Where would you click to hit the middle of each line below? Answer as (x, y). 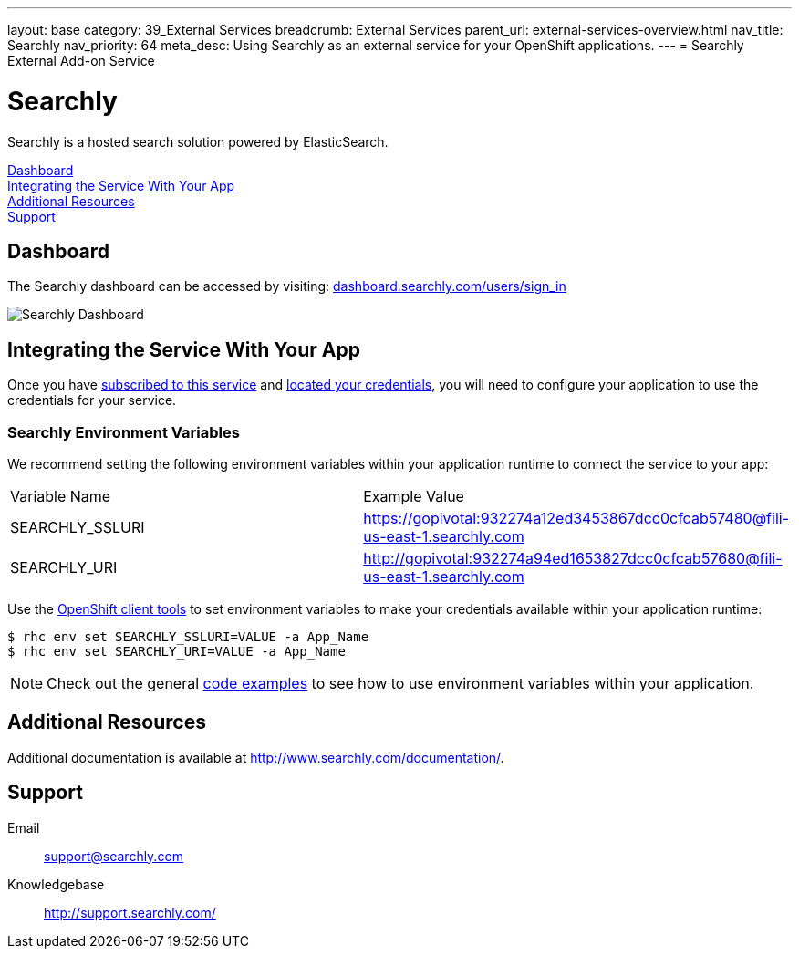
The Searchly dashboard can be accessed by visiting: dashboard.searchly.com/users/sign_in (287, 286)
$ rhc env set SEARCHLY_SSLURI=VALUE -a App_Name (188, 636)
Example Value (414, 496)
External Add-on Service (81, 61)
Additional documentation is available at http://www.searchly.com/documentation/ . (256, 757)
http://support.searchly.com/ (130, 912)
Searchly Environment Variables (124, 432)
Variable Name (61, 496)
